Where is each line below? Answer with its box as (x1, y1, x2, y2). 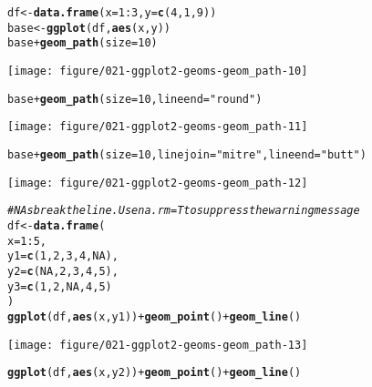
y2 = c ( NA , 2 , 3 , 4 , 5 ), (7, 264, 119, 278)
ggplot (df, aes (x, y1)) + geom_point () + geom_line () (7, 310, 302, 323)
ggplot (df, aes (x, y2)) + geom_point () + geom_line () (7, 366, 302, 380)
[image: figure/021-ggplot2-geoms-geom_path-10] (7, 64, 308, 77)
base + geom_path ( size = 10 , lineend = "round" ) (7, 92, 263, 106)
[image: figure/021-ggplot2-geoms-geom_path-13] (7, 338, 308, 351)
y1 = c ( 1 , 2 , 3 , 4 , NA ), (7, 250, 119, 263)
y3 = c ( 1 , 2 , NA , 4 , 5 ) (7, 280, 112, 293)
